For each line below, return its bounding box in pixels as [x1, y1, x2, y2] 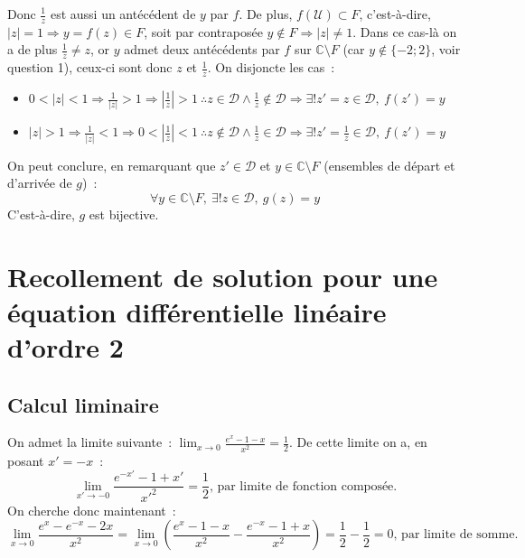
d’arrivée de [7, 173, 72, 192]
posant [7, 451, 44, 470]
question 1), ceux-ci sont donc [7, 58, 173, 77]
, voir [431, 40, 461, 59]
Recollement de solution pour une [7, 257, 438, 294]
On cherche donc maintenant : [7, 500, 176, 519]
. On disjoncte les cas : [207, 58, 335, 77]
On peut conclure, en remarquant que [7, 155, 216, 174]
